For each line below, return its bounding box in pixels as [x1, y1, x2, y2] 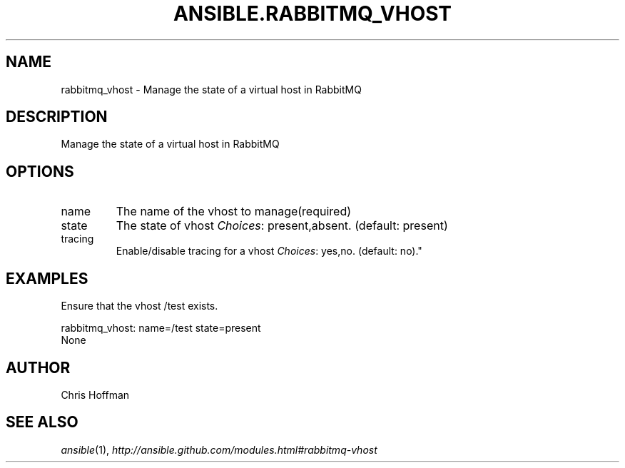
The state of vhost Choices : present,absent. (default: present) [116, 218, 448, 233]
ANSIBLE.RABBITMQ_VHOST [173, 1, 452, 26]
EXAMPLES [6, 269, 88, 288]
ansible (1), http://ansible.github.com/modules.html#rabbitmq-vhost [61, 443, 377, 456]
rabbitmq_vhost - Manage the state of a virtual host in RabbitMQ [61, 83, 362, 96]
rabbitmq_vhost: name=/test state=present [61, 322, 261, 335]
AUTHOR [6, 358, 71, 377]
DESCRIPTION [6, 108, 108, 126]
